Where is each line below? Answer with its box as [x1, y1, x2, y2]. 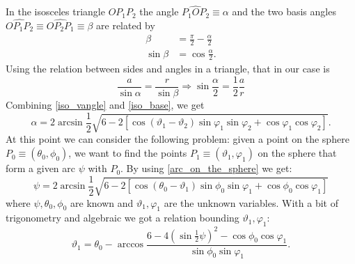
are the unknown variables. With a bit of [164, 195, 338, 210]
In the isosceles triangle [6, 4, 105, 19]
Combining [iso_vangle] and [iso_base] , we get [6, 98, 205, 112]
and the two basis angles [232, 4, 336, 19]
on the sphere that [258, 146, 337, 160]
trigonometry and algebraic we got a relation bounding [6, 210, 239, 225]
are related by [96, 18, 155, 33]
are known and [70, 195, 134, 210]
